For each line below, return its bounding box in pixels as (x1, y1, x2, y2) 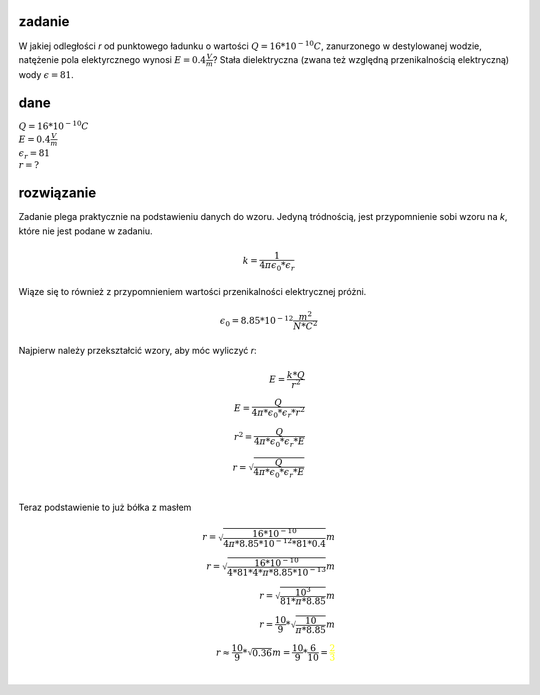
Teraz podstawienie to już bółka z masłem (18, 501, 192, 513)
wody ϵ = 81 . (18, 68, 74, 80)
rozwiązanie (18, 185, 97, 202)
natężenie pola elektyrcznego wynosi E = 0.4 (18, 53, 207, 65)
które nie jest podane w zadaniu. (18, 225, 154, 237)
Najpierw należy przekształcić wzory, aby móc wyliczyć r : (18, 344, 257, 356)
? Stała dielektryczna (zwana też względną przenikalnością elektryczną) (212, 53, 510, 65)
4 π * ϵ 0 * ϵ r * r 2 (251, 405, 305, 420)
